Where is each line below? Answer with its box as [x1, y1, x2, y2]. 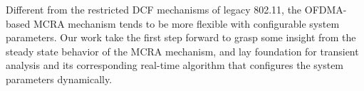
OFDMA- [304, 2, 347, 16]
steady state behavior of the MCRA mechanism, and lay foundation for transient [6, 43, 359, 58]
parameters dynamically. [6, 71, 113, 86]
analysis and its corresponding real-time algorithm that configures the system [6, 58, 344, 73]
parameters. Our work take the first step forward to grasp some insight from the [6, 30, 356, 45]
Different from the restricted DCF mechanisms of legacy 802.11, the [6, 2, 302, 16]
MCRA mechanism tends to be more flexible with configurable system [33, 16, 340, 31]
